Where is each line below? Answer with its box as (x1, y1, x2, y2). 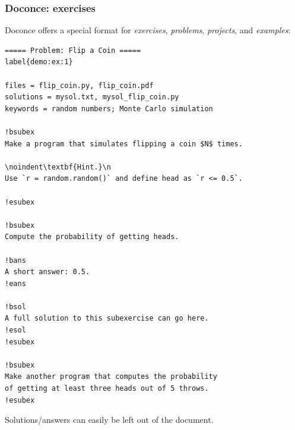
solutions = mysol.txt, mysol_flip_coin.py (5, 93, 179, 102)
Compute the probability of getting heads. (5, 233, 179, 241)
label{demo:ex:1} (5, 58, 73, 67)
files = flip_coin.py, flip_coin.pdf (5, 81, 154, 90)
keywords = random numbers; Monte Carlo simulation (5, 104, 213, 113)
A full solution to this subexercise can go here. (5, 314, 209, 323)
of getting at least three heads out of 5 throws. (5, 384, 209, 393)
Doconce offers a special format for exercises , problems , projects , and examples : (5, 24, 291, 36)
